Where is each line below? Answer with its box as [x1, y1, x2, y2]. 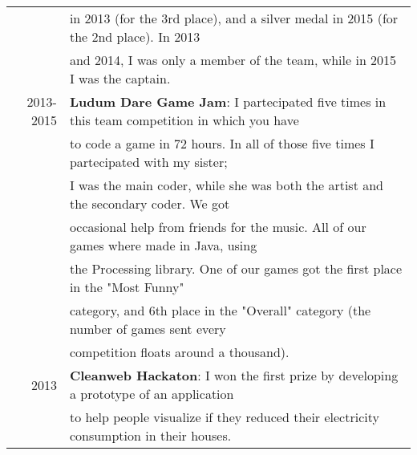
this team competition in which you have [69, 111, 299, 129]
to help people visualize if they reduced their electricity [69, 408, 379, 426]
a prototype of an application [69, 384, 234, 403]
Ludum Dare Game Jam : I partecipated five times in [69, 92, 387, 111]
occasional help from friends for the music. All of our [69, 217, 366, 236]
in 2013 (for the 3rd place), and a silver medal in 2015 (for [69, 9, 399, 27]
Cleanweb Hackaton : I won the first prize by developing [69, 366, 399, 384]
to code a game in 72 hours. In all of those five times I [69, 134, 374, 152]
